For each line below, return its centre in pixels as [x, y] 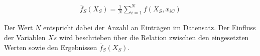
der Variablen [25, 37]
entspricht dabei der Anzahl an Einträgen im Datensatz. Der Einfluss [150, 28]
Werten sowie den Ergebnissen [51, 47]
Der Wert [19, 28]
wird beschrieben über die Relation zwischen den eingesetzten [154, 37]
